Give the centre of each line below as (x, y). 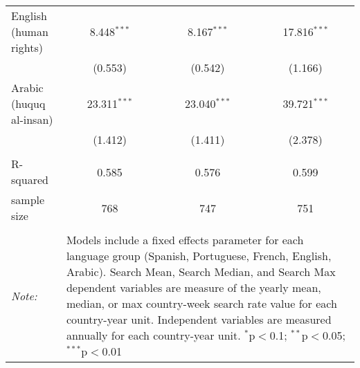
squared (30, 180)
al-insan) (32, 119)
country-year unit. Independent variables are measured (199, 319)
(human (30, 31)
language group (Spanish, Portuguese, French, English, (199, 256)
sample (28, 200)
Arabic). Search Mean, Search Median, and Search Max (201, 272)
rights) (27, 47)
